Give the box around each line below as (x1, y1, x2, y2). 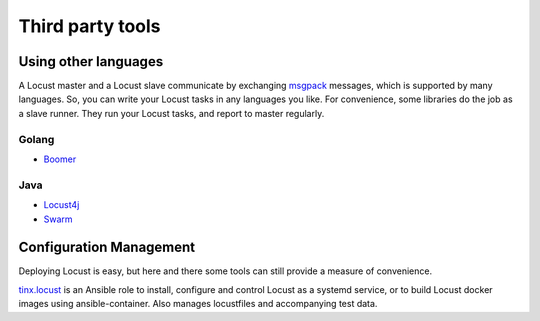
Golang (18, 132, 55, 146)
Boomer (43, 153, 77, 165)
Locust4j (43, 199, 80, 211)
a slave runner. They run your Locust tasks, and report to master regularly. (18, 107, 325, 119)
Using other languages (18, 53, 164, 70)
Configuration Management (18, 239, 196, 256)
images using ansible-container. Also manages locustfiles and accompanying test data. (18, 298, 378, 310)
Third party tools (18, 15, 161, 37)
